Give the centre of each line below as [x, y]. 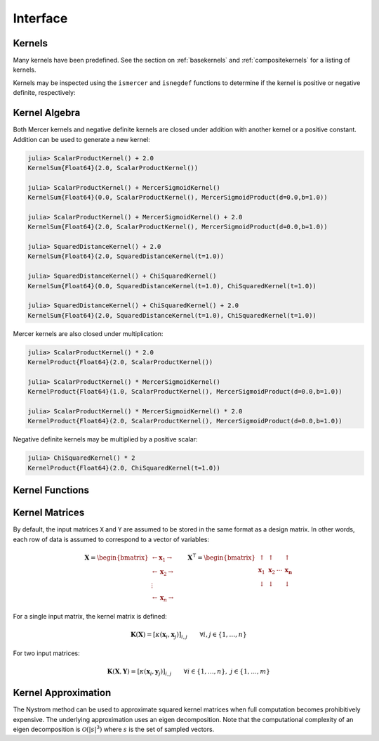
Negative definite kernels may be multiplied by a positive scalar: [105, 439]
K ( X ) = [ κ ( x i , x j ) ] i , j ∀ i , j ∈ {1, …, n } [188, 635]
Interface [40, 18]
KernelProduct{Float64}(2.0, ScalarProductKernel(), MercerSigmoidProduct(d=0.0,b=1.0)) [185, 421]
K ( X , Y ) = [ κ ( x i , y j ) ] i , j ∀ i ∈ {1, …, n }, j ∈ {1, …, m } [188, 672]
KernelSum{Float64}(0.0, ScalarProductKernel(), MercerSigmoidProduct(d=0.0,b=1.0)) [178, 198]
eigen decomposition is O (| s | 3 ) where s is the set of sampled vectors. [114, 729]
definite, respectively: [44, 93]
